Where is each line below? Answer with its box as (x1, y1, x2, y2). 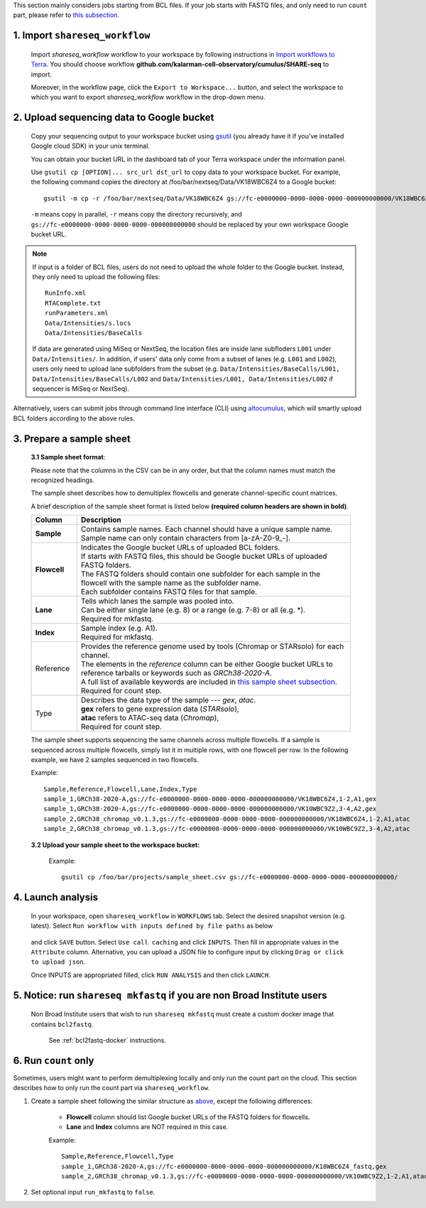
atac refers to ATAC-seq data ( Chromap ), (80, 713, 219, 723)
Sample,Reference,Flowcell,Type (61, 1153, 174, 1160)
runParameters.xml (45, 309, 109, 317)
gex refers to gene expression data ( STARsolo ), (80, 704, 239, 714)
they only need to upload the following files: (32, 273, 160, 281)
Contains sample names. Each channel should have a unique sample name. (80, 524, 333, 534)
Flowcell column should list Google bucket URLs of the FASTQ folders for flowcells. (66, 1113, 310, 1121)
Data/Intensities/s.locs (45, 319, 131, 327)
